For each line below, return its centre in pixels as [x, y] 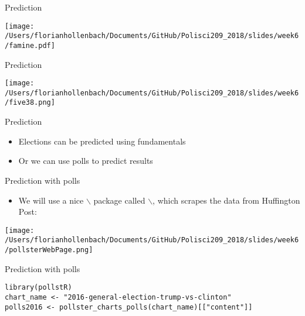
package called [119, 200]
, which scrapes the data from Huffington [226, 200]
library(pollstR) [38, 288]
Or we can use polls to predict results [86, 161]
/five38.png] [30, 103]
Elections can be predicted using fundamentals [102, 141]
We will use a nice [51, 200]
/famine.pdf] [30, 45]
